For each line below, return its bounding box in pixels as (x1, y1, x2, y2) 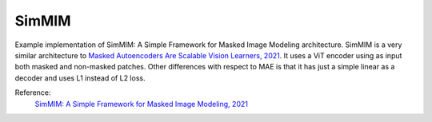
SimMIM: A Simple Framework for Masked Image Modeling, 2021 (34, 99, 248, 108)
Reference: (14, 88, 51, 97)
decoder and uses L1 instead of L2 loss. (14, 73, 146, 83)
